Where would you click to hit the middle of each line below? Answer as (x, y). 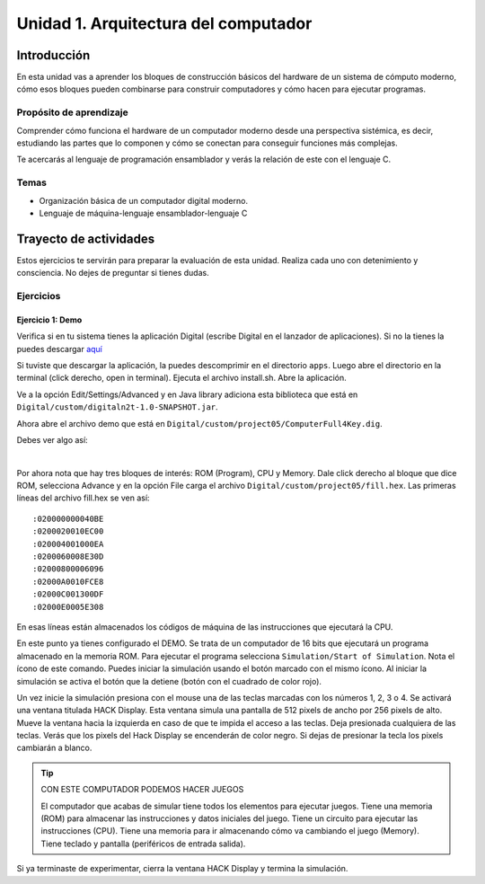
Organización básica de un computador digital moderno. (144, 200)
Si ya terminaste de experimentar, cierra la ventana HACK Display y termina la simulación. (182, 869)
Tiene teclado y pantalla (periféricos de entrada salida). (143, 844)
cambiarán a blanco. (54, 748)
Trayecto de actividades (86, 239)
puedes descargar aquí (59, 349)
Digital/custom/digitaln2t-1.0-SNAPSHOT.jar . (118, 407)
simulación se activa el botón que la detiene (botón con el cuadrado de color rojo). (169, 681)
